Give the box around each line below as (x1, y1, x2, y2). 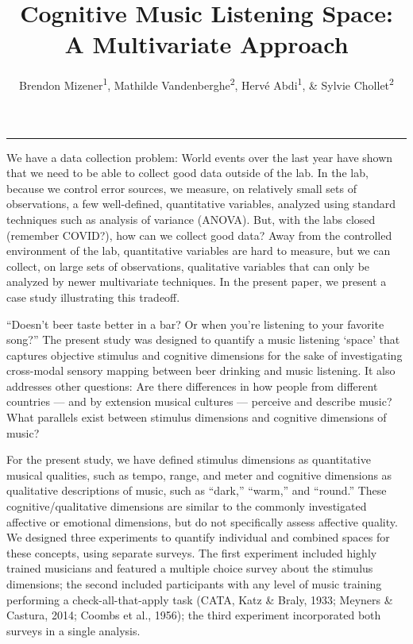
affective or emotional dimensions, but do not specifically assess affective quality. (6, 513, 398, 530)
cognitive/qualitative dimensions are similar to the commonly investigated (6, 498, 367, 515)
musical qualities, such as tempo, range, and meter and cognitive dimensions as (6, 466, 392, 483)
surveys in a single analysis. (6, 622, 141, 638)
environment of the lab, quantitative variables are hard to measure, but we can (6, 242, 391, 259)
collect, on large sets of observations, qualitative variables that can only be (6, 257, 370, 274)
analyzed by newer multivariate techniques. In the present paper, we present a (6, 273, 387, 290)
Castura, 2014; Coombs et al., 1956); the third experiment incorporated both (6, 607, 381, 623)
